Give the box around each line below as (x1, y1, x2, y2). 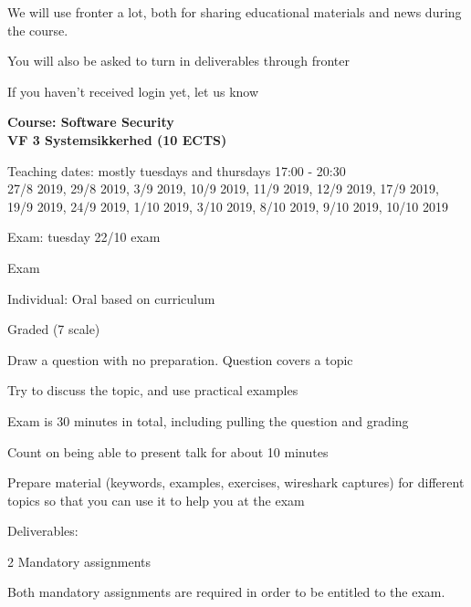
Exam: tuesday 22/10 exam (7, 227, 161, 246)
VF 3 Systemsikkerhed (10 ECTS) (7, 130, 227, 149)
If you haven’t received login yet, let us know (7, 81, 259, 100)
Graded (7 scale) (7, 319, 100, 339)
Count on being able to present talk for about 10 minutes (7, 442, 329, 461)
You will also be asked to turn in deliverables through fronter (7, 51, 350, 70)
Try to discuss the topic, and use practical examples (7, 381, 298, 400)
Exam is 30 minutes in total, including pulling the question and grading (7, 411, 409, 430)
